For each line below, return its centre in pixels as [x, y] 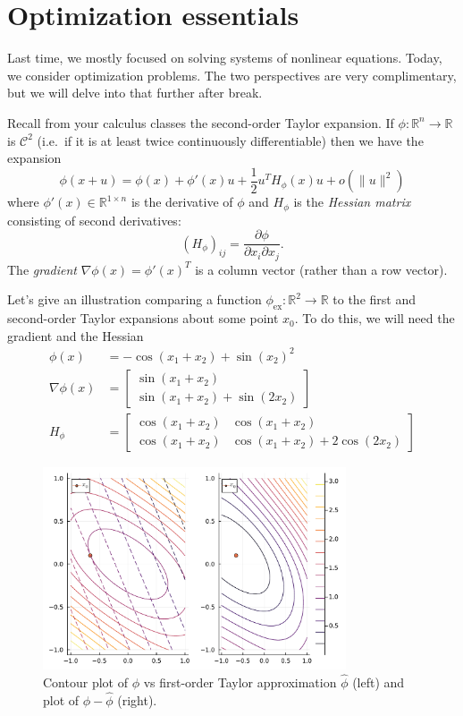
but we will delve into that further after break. [135, 93]
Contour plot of [85, 682]
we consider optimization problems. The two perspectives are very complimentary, [232, 75]
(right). [137, 699]
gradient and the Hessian [76, 335]
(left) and [379, 682]
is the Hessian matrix [352, 202]
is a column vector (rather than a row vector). [321, 269]
